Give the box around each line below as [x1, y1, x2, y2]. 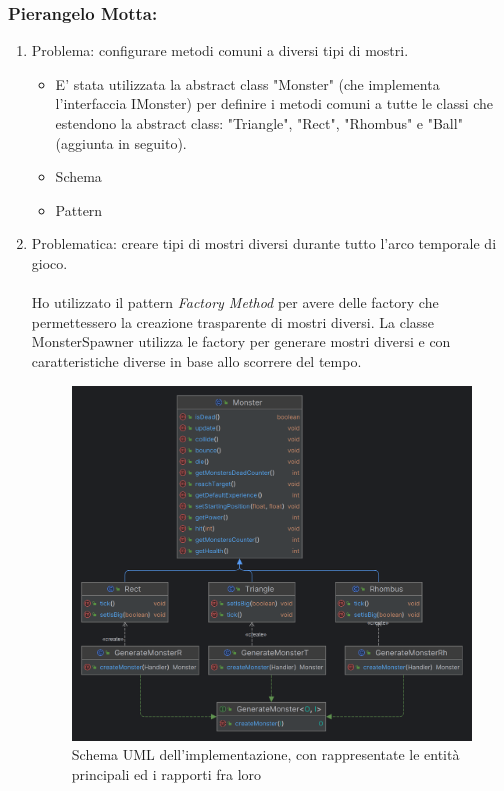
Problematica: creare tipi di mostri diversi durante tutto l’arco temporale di [31, 233, 497, 254]
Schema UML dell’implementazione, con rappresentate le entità [71, 744, 460, 765]
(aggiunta [55, 132, 114, 153]
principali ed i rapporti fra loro [71, 763, 262, 784]
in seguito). [118, 132, 187, 153]
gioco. [31, 252, 68, 273]
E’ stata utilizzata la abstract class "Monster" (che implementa [55, 73, 440, 94]
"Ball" [427, 113, 463, 133]
